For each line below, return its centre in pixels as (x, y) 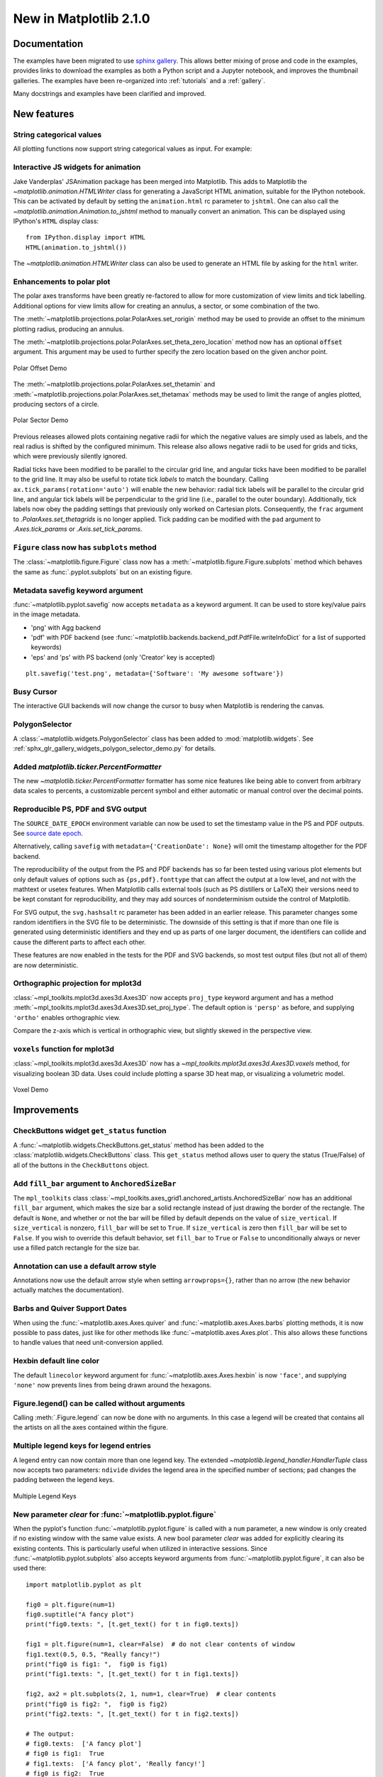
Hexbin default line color (56, 1361)
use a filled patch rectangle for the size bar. (77, 1247)
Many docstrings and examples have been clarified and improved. (110, 94)
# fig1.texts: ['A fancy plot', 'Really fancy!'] (116, 1763)
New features (44, 114)
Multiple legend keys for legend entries (82, 1446)
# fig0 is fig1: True (65, 1754)
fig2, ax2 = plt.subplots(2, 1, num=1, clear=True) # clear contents (151, 1694)
